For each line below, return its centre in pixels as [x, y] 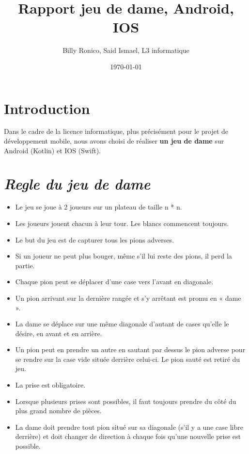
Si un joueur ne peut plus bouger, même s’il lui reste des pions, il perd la [124, 256]
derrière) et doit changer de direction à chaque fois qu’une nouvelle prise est [128, 436]
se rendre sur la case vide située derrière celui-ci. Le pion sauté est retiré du [128, 359]
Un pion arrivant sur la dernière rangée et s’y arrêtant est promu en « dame [128, 298]
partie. [25, 265]
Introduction [47, 108]
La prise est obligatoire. [50, 385]
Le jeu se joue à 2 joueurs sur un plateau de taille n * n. [99, 207]
